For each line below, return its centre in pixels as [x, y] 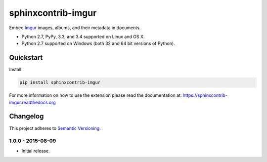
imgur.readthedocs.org [33, 102]
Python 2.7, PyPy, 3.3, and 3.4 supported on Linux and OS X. [83, 37]
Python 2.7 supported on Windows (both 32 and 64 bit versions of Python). [98, 43]
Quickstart [26, 58]
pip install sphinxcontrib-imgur [60, 82]
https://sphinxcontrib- [205, 95]
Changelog [26, 116]
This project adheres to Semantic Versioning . [55, 128]
